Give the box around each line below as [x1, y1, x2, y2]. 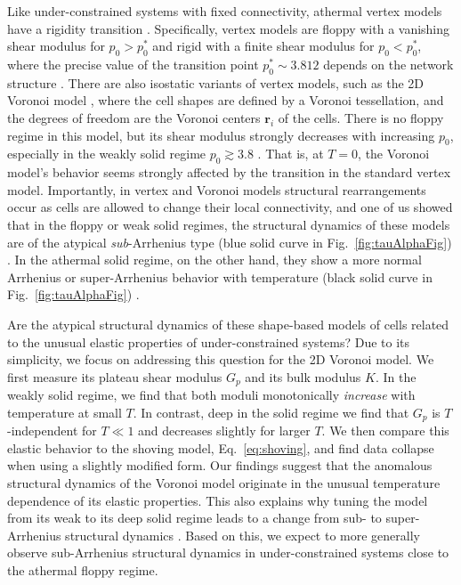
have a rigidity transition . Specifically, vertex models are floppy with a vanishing [7, 19, 450, 37]
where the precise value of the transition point [7, 54, 259, 73]
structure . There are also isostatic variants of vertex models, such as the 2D [7, 73, 425, 92]
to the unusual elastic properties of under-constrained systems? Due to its [7, 332, 410, 351]
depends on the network [323, 54, 454, 73]
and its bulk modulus [245, 367, 361, 386]
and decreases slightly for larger [138, 421, 311, 440]
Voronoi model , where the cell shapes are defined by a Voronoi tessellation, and [7, 91, 444, 110]
